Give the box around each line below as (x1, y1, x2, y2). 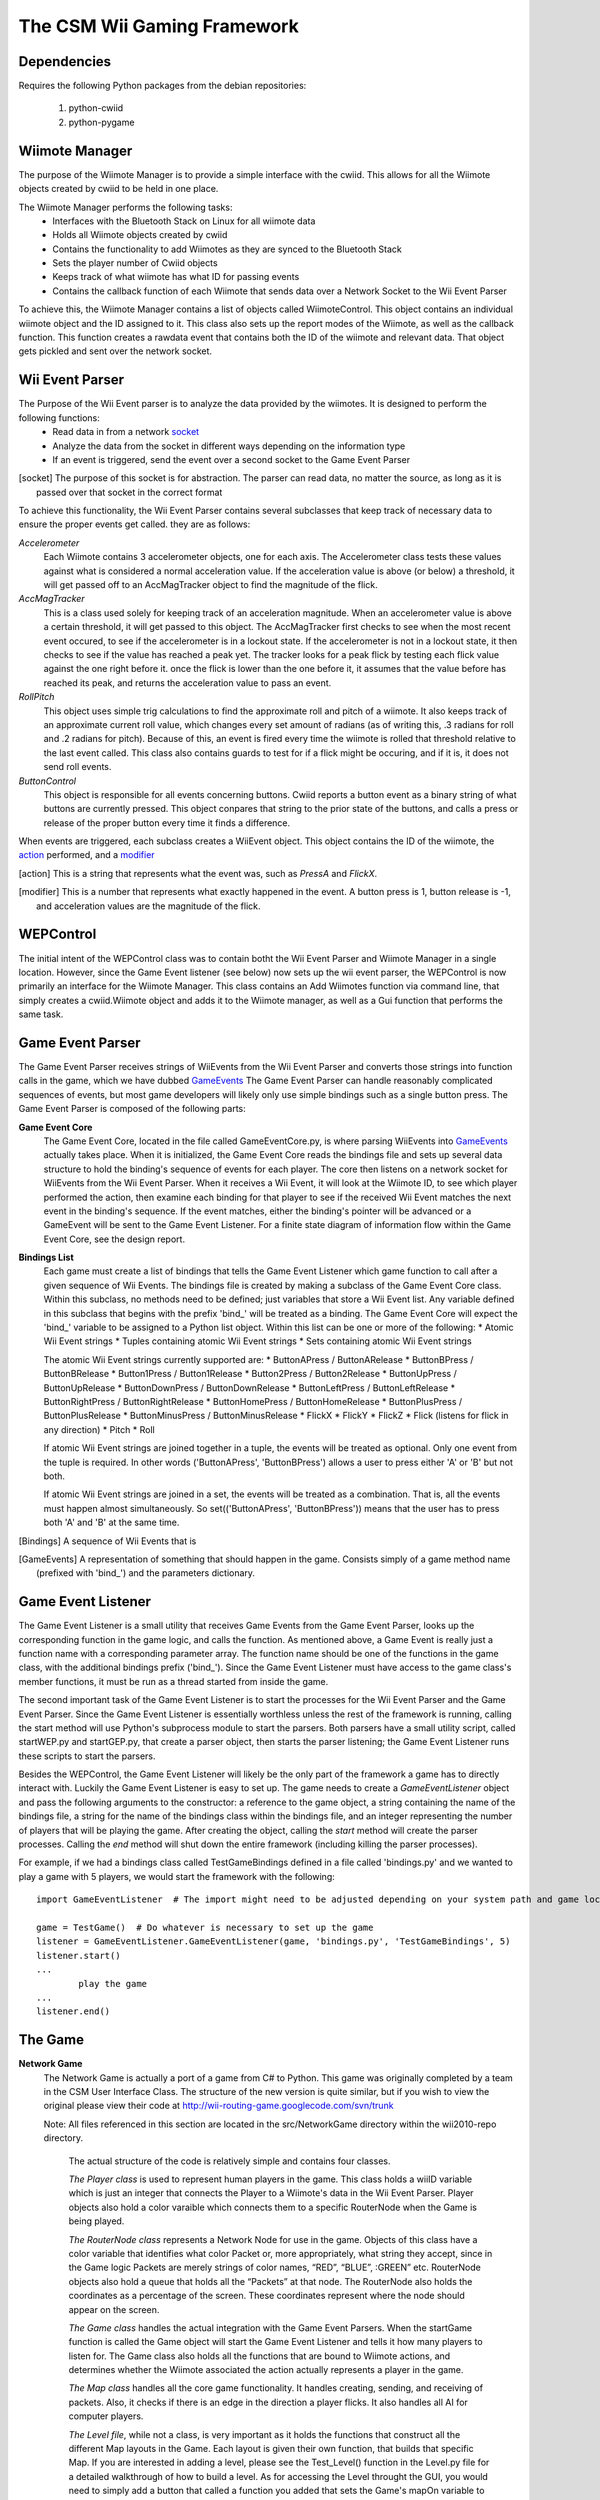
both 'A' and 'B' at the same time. (43, 1516, 180, 1529)
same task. (18, 1008, 64, 1020)
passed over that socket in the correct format (36, 486, 223, 498)
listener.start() (36, 1950, 121, 1961)
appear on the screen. (68, 2303, 160, 2315)
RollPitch (18, 691, 55, 703)
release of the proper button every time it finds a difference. (43, 816, 291, 829)
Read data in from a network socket (52, 426, 200, 438)
